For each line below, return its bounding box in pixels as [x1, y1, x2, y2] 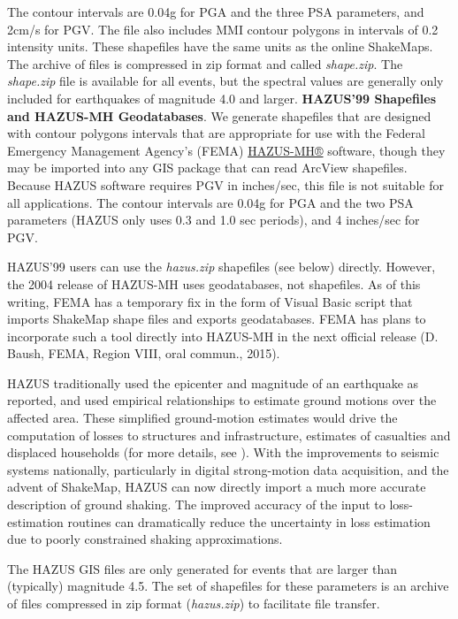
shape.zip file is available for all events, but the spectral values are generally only [7, 72, 444, 90]
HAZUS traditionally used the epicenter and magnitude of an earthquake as [7, 373, 419, 392]
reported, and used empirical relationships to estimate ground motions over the [7, 391, 437, 409]
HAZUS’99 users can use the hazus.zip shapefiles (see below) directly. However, [7, 257, 436, 276]
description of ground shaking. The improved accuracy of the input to [7, 495, 385, 514]
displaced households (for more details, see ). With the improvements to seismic [7, 443, 439, 462]
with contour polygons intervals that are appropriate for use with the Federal [7, 124, 425, 142]
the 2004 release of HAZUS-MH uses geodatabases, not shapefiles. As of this [7, 274, 421, 293]
